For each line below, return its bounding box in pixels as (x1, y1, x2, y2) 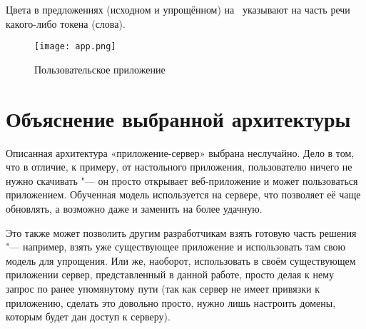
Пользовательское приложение (34, 61, 166, 76)
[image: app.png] (34, 41, 116, 52)
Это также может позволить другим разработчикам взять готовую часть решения (6, 225, 357, 240)
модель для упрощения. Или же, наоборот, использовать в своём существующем (6, 253, 356, 268)
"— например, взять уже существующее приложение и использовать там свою (6, 239, 345, 254)
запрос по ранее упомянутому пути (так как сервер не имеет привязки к (6, 280, 320, 295)
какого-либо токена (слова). (6, 16, 126, 31)
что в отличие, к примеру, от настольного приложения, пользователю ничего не (6, 159, 352, 174)
